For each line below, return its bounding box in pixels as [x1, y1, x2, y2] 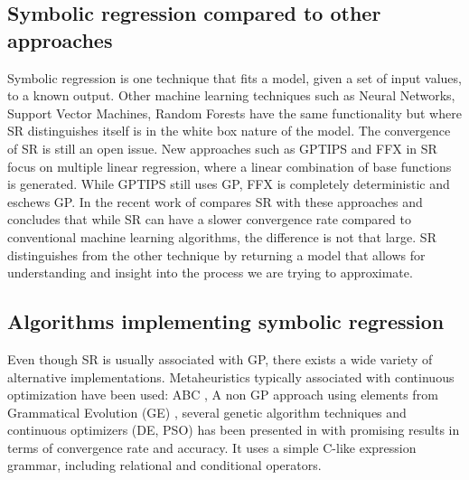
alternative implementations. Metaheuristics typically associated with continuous [7, 367, 455, 386]
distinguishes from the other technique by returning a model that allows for [7, 245, 426, 264]
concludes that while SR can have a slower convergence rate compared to [7, 210, 411, 229]
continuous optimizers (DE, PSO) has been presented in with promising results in [7, 420, 460, 439]
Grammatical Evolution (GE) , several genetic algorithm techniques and [7, 402, 407, 421]
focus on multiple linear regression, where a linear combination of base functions [7, 156, 452, 175]
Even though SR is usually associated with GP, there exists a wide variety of [7, 349, 433, 368]
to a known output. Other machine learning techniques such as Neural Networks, [7, 86, 455, 105]
